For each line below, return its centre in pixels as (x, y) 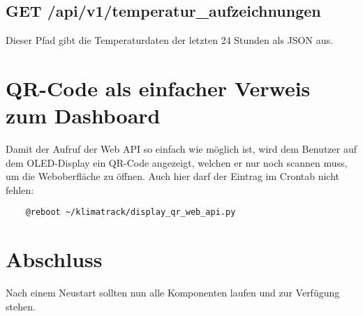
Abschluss (54, 259)
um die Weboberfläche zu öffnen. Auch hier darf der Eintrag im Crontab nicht (173, 176)
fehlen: (20, 189)
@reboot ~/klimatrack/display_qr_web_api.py (131, 212)
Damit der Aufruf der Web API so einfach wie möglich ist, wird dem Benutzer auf (181, 149)
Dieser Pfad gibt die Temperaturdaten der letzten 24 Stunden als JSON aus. (169, 40)
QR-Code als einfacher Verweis (158, 88)
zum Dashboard (83, 115)
